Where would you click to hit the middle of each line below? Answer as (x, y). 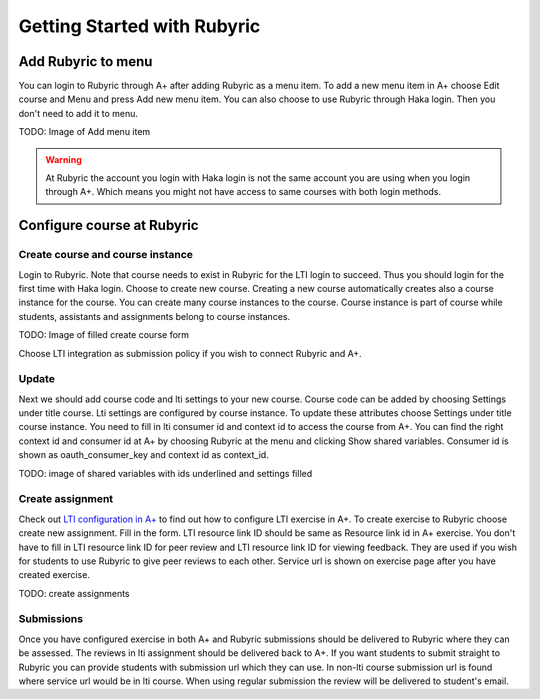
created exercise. (54, 575)
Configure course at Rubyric (108, 225)
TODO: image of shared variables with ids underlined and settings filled (165, 473)
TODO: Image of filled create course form (104, 335)
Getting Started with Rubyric (139, 26)
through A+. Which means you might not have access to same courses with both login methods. (243, 192)
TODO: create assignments (74, 593)
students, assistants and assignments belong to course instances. (154, 316)
